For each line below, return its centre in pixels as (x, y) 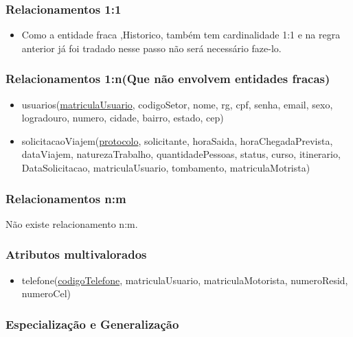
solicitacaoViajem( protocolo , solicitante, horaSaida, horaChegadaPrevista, (177, 140)
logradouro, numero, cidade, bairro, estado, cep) (123, 118)
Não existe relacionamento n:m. (72, 223)
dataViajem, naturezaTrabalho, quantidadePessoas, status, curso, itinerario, (181, 154)
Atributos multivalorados (76, 254)
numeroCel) (46, 293)
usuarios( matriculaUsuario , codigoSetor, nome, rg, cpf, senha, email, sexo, (177, 104)
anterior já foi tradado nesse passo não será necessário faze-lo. (151, 48)
